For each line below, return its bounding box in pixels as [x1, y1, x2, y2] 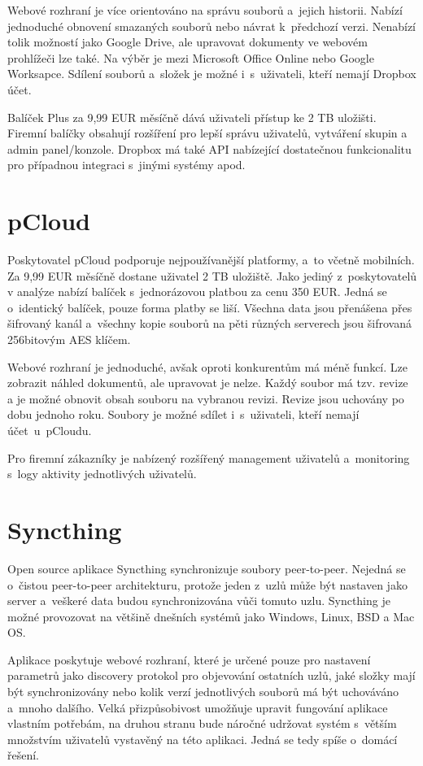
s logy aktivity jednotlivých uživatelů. [7, 465, 197, 482]
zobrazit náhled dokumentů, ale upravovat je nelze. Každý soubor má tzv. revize [7, 374, 408, 391]
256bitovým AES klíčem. [7, 331, 131, 348]
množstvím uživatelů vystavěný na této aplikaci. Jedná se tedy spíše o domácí [7, 730, 398, 747]
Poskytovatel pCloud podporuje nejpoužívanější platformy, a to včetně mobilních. [7, 251, 415, 268]
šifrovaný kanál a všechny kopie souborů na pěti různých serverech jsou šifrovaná [7, 315, 412, 332]
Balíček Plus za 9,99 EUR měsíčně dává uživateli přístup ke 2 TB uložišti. [7, 108, 377, 125]
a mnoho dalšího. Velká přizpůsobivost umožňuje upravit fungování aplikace [7, 699, 388, 716]
